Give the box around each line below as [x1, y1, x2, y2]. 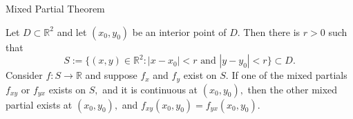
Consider [6, 68, 43, 82]
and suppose [85, 68, 137, 82]
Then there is [243, 24, 300, 39]
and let [57, 24, 87, 39]
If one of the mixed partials [231, 68, 347, 82]
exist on [183, 68, 217, 82]
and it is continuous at [102, 82, 198, 96]
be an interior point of [132, 24, 227, 39]
